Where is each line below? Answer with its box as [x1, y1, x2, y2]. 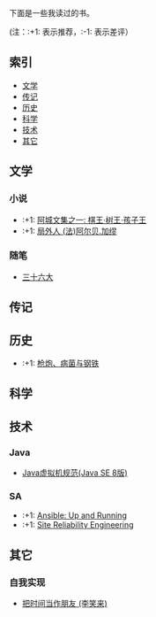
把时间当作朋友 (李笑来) [21, 598, 108, 609]
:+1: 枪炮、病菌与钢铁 [21, 358, 100, 368]
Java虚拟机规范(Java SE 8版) [21, 467, 128, 478]
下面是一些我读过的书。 [9, 8, 94, 18]
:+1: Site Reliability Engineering [21, 520, 134, 530]
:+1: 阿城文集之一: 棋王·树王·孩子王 [21, 214, 147, 225]
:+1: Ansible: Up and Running [21, 510, 128, 521]
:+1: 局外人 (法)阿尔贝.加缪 [21, 225, 117, 236]
